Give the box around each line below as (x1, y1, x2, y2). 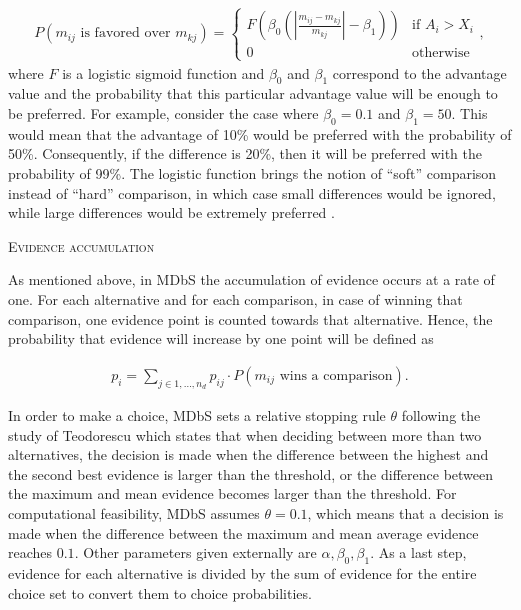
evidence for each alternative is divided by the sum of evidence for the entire (8, 562, 477, 583)
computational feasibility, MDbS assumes (8, 502, 260, 523)
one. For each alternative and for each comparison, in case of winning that (8, 288, 463, 309)
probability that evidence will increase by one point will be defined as (8, 328, 434, 349)
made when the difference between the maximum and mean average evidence (8, 522, 479, 543)
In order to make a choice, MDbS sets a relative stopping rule (8, 404, 386, 425)
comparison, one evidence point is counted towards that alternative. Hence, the (8, 308, 493, 329)
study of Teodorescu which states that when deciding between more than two (8, 424, 482, 445)
